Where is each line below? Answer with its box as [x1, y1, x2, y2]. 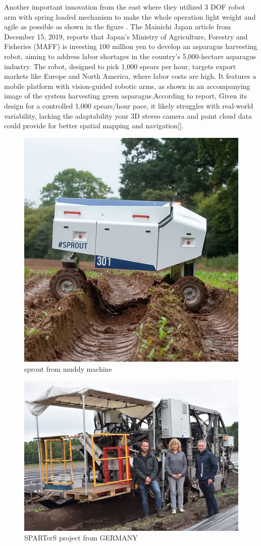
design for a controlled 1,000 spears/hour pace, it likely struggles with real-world [4, 100, 253, 111]
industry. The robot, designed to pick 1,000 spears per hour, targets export [4, 61, 236, 71]
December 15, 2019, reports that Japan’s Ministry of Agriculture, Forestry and [4, 31, 248, 41]
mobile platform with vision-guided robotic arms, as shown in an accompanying [4, 80, 250, 91]
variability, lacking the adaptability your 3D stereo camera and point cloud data [4, 110, 252, 121]
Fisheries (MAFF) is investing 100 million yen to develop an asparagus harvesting [4, 41, 257, 52]
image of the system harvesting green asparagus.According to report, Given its [4, 90, 247, 101]
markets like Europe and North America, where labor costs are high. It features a [4, 71, 256, 81]
